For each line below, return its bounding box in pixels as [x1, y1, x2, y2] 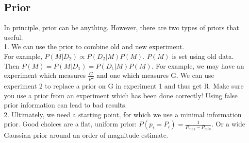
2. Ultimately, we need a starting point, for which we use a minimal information [4, 109, 242, 119]
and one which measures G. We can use [97, 70, 214, 80]
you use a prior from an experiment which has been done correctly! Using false [4, 90, 238, 100]
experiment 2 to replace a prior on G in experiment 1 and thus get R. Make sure [4, 81, 244, 91]
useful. [4, 32, 23, 42]
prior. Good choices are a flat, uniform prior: [4, 119, 137, 129]
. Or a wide [211, 119, 245, 129]
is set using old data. [172, 51, 234, 61]
